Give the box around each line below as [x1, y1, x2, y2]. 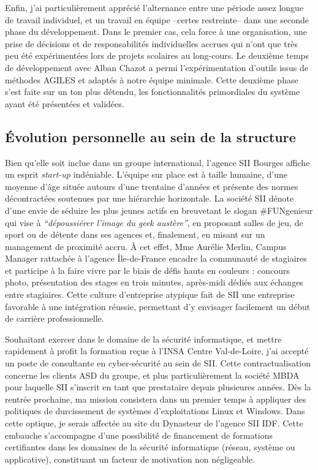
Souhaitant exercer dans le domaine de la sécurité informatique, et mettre [5, 332, 282, 345]
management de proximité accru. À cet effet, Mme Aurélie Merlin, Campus [5, 240, 287, 252]
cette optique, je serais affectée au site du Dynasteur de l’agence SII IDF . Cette [5, 417, 303, 430]
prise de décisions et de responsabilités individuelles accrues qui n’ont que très [5, 37, 298, 50]
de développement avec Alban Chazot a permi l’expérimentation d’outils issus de [5, 61, 309, 74]
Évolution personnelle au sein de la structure [5, 127, 296, 146]
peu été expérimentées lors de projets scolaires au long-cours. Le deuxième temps [5, 49, 309, 62]
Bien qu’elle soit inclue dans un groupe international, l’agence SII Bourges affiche [5, 156, 310, 169]
